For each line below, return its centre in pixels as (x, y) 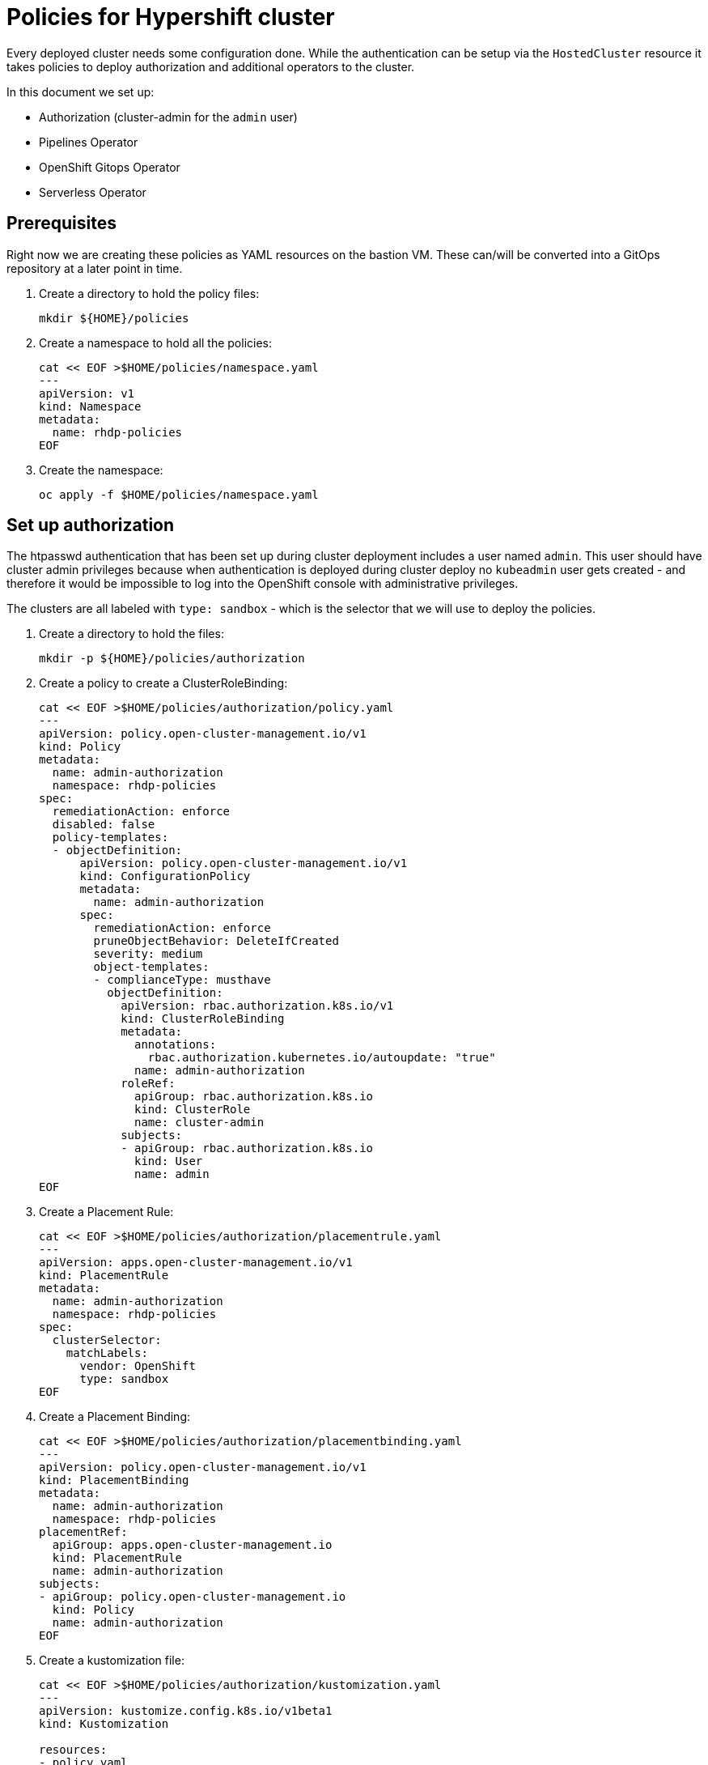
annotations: (176, 1045)
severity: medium (148, 954)
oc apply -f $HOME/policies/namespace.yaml (179, 494)
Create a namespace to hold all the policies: (155, 342)
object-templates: (151, 967)
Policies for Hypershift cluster (171, 17)
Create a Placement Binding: (115, 1417)
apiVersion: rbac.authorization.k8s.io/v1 (257, 1006)
